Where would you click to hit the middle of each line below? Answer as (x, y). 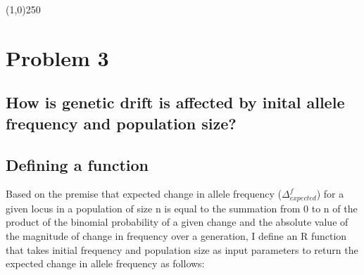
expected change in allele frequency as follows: (105, 263)
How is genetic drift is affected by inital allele (175, 102)
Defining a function (77, 164)
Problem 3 (57, 57)
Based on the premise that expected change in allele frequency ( (144, 194)
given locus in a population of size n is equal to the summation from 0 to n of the (182, 208)
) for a (330, 194)
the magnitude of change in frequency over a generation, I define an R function (176, 235)
